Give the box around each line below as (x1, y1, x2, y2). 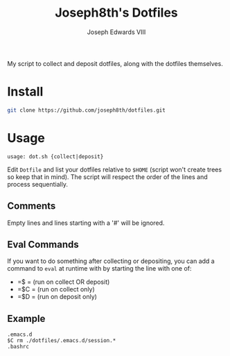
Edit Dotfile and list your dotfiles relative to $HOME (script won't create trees (7, 165, 222, 173)
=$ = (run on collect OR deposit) (17, 278, 110, 286)
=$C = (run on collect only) (17, 285, 95, 294)
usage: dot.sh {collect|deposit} (7, 153, 104, 160)
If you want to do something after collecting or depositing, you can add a (7, 257, 215, 265)
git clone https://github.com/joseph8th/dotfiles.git (7, 106, 166, 114)
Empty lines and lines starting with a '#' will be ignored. (7, 219, 165, 227)
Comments (7, 200, 56, 212)
